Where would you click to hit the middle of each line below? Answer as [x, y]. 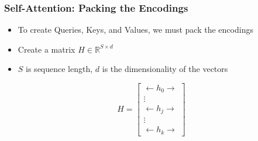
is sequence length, [59, 69]
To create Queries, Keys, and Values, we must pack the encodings [135, 30]
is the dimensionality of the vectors [165, 69]
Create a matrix [47, 49]
